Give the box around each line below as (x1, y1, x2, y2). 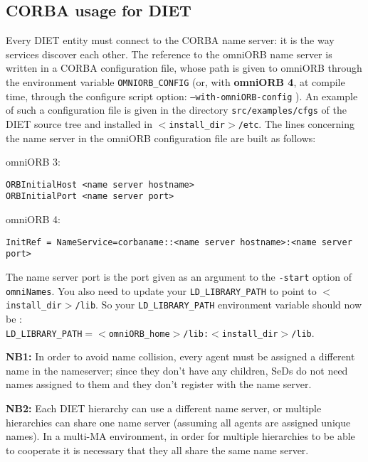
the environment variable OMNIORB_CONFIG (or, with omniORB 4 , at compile (6, 74, 345, 89)
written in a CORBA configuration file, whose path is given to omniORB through (6, 60, 362, 75)
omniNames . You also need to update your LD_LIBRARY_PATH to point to (6, 283, 317, 298)
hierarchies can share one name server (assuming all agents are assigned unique (6, 414, 351, 429)
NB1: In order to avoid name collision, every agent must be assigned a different (6, 349, 355, 364)
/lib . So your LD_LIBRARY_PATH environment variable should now (75, 297, 362, 312)
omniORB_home (108, 328, 170, 339)
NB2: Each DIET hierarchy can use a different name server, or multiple (6, 401, 322, 416)
